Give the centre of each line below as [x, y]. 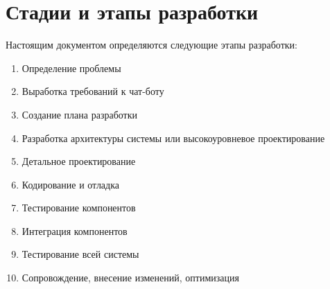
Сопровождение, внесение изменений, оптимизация [130, 278]
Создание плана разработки [79, 114]
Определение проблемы [71, 68]
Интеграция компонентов [75, 230]
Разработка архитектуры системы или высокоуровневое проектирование [173, 138]
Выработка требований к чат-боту [93, 91]
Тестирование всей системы [80, 254]
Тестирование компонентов [79, 208]
